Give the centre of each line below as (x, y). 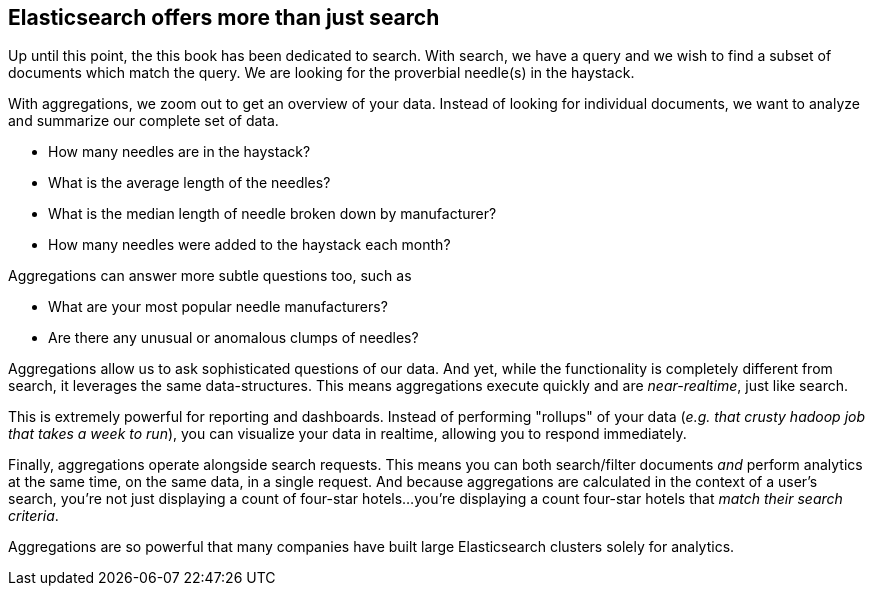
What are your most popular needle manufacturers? (218, 307)
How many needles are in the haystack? (179, 152)
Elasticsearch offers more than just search (224, 17)
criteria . (33, 516)
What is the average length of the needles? (189, 183)
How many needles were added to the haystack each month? (249, 245)
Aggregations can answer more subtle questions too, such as (210, 276)
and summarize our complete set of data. (143, 121)
